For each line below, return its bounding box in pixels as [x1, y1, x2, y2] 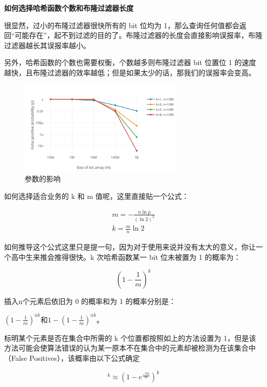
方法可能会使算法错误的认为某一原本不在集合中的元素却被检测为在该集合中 [4, 342, 256, 353]
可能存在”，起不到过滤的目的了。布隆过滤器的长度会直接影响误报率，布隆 [14, 30, 263, 40]
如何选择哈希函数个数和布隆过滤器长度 [4, 3, 133, 13]
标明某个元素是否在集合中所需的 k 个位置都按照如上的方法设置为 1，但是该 [4, 332, 256, 343]
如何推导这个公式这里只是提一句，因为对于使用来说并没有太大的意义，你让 [4, 241, 256, 252]
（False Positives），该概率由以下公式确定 [4, 353, 140, 363]
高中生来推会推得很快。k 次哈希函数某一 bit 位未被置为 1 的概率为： [11, 251, 241, 262]
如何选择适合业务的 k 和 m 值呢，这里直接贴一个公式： [4, 190, 189, 201]
